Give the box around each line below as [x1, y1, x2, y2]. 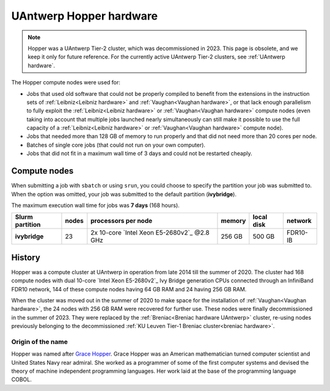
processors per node [90, 217, 153, 225]
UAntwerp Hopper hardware [11, 9, 158, 23]
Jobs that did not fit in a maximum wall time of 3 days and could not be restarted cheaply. [26, 150, 252, 157]
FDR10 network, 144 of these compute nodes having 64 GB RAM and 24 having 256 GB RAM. [11, 285, 247, 293]
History [11, 252, 41, 263]
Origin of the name [11, 337, 68, 346]
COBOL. [11, 376, 32, 383]
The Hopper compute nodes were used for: [11, 79, 120, 86]
